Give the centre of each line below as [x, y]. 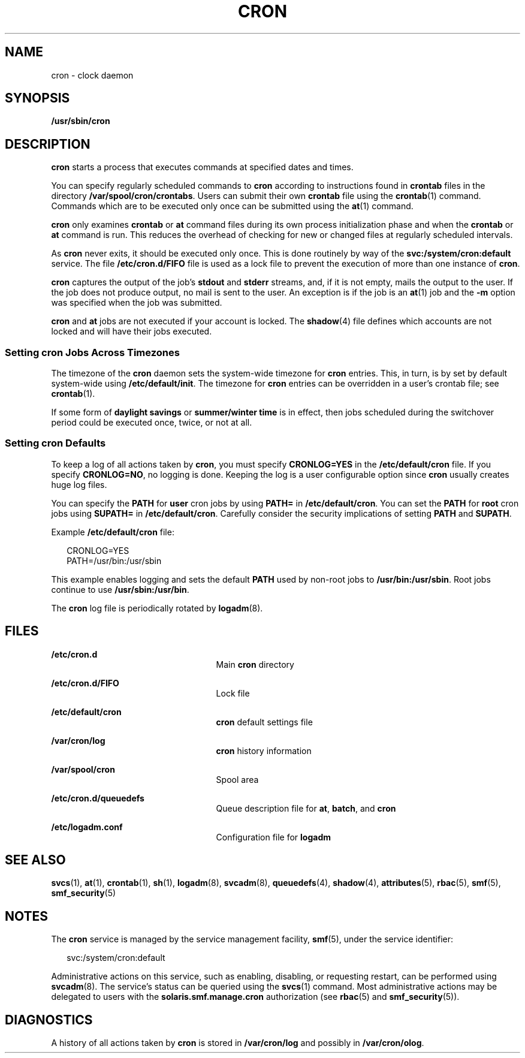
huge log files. [79, 484]
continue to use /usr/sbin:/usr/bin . [120, 589]
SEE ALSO [35, 860]
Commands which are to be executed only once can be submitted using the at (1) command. [232, 206]
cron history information [264, 750]
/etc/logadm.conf [87, 827]
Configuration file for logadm [274, 837]
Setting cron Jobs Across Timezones [92, 352]
